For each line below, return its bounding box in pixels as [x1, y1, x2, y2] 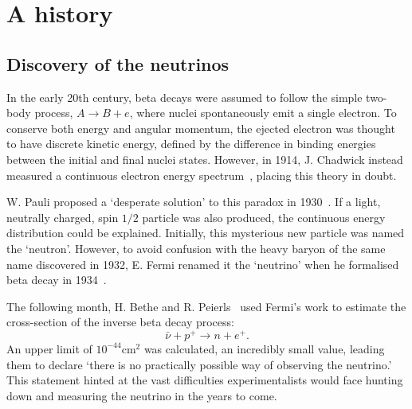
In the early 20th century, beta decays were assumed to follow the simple [6, 88, 363, 105]
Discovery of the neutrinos [6, 51, 230, 76]
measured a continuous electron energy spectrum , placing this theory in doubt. [6, 166, 397, 183]
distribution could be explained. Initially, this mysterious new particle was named [6, 224, 405, 241]
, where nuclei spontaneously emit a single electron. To [129, 104, 397, 121]
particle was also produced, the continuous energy [142, 208, 386, 225]
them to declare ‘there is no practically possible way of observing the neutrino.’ [6, 356, 392, 372]
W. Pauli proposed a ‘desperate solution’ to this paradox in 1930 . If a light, [6, 193, 381, 210]
